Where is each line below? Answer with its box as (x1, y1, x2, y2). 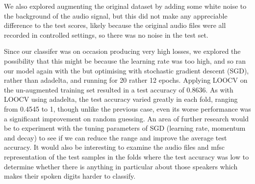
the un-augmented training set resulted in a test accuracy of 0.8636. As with (4, 84, 233, 94)
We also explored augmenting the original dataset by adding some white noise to (4, 1, 247, 11)
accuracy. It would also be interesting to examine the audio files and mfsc (4, 142, 225, 152)
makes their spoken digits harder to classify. (4, 171, 136, 181)
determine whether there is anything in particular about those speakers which (4, 161, 238, 171)
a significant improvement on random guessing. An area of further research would (4, 113, 249, 123)
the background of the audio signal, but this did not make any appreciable (4, 10, 228, 21)
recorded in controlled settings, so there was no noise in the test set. (4, 29, 208, 40)
